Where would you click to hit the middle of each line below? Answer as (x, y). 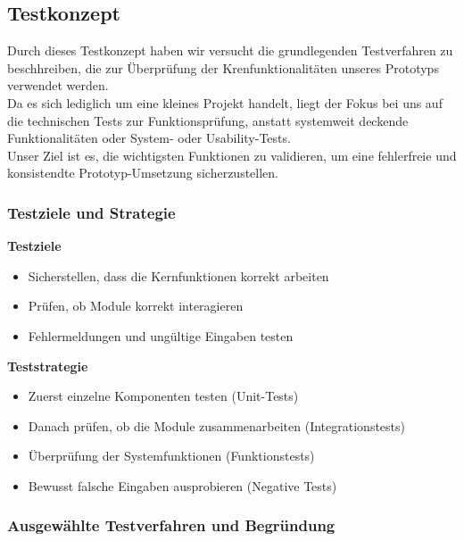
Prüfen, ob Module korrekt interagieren (136, 306)
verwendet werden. (58, 85)
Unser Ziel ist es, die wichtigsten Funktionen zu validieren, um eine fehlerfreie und (232, 155)
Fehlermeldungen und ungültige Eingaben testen (161, 335)
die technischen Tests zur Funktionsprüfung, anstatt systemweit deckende (208, 120)
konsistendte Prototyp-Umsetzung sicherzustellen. (143, 173)
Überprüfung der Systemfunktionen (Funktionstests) (171, 456)
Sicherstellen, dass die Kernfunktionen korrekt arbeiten (178, 275)
